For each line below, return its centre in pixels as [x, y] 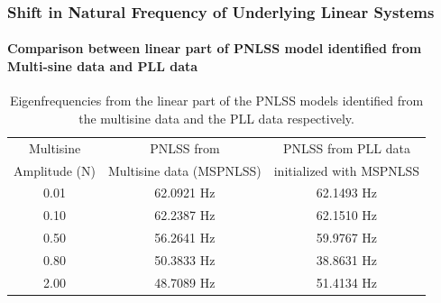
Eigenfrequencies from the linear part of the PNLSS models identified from [216, 101]
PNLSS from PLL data [346, 147]
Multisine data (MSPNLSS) [185, 170]
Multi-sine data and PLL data [103, 66]
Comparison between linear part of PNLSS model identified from [215, 48]
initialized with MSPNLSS [347, 170]
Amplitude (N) [55, 170]
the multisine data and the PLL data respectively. [216, 118]
